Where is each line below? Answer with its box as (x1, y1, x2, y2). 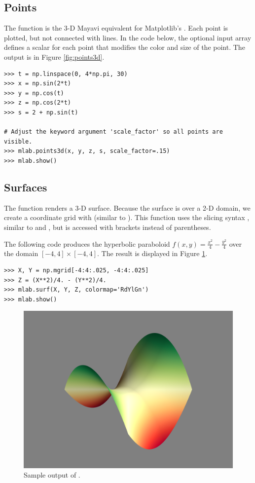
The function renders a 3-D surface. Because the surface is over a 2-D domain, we (4, 202, 251, 213)
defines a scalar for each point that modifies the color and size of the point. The (4, 42, 245, 52)
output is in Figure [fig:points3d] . (4, 51, 105, 62)
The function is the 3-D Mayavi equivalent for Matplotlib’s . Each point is (4, 23, 228, 33)
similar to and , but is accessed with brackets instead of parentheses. (4, 222, 211, 232)
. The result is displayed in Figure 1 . (97, 248, 208, 259)
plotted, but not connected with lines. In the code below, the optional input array (4, 32, 252, 42)
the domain (4, 248, 38, 259)
